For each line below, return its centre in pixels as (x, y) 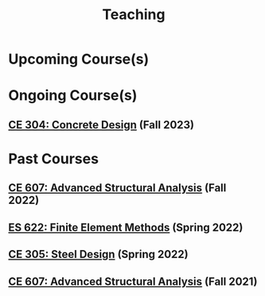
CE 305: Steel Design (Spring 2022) (98, 254)
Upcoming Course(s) (79, 59)
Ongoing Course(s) (73, 96)
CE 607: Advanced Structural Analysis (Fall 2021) (133, 281)
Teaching (134, 15)
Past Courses (54, 158)
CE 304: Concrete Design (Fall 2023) (101, 125)
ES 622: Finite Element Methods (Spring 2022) (126, 227)
